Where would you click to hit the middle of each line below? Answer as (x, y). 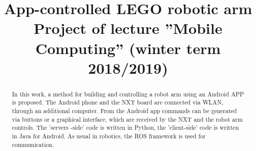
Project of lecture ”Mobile (128, 28)
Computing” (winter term (128, 48)
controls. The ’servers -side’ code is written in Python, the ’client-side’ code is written (125, 128)
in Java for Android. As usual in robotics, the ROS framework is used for (109, 136)
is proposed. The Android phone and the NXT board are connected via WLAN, (118, 102)
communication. (33, 144)
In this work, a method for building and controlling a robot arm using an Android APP (128, 94)
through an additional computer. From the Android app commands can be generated (124, 111)
